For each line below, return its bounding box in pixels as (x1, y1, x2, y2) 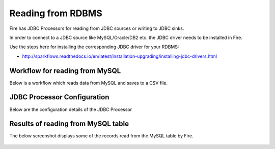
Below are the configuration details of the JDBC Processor (9, 106, 132, 113)
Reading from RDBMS (9, 8, 103, 19)
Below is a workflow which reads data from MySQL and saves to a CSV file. (9, 80, 168, 86)
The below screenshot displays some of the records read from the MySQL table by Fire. (9, 133, 194, 139)
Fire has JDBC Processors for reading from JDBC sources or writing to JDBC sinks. (9, 25, 184, 31)
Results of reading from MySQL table (9, 120, 129, 128)
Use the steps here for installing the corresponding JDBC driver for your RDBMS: (9, 44, 179, 50)
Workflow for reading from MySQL (9, 66, 121, 75)
